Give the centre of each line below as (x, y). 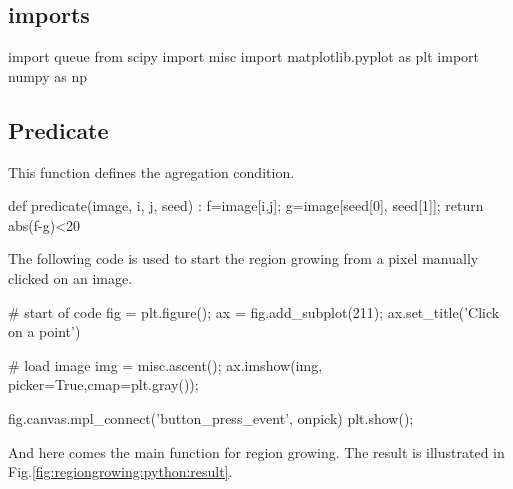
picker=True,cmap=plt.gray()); (103, 384)
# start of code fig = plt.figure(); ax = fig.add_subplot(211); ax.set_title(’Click (254, 311)
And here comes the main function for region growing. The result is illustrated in (256, 451)
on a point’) (44, 331)
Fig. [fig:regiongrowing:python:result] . (120, 471)
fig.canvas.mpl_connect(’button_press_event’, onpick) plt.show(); (211, 417)
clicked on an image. (70, 277)
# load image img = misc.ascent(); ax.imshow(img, (165, 364)
